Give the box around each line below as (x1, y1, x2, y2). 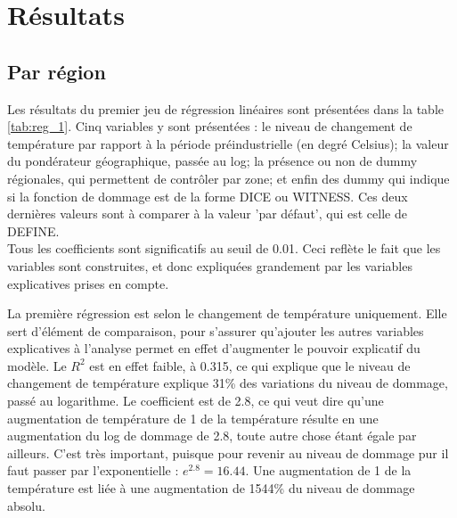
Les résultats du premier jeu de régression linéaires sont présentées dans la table (7, 99, 445, 118)
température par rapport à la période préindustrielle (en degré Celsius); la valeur (7, 134, 449, 152)
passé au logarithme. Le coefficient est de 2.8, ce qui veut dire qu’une (7, 391, 384, 410)
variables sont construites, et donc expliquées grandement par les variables (7, 256, 412, 275)
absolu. (7, 496, 45, 514)
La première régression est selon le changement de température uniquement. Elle (7, 304, 447, 323)
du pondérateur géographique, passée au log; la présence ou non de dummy (7, 152, 418, 170)
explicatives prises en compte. (7, 274, 169, 292)
